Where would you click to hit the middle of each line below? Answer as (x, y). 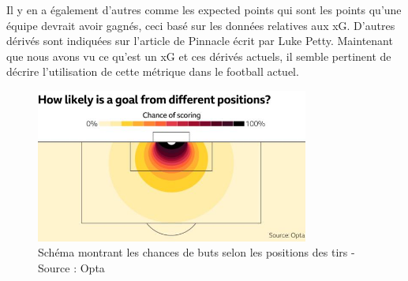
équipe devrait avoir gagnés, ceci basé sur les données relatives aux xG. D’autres (201, 25)
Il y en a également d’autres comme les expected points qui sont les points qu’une (204, 9)
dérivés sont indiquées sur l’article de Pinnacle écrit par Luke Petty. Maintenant (200, 41)
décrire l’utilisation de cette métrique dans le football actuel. (153, 71)
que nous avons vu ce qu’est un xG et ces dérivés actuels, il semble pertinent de (199, 56)
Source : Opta (71, 267)
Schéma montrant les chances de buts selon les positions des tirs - (197, 252)
